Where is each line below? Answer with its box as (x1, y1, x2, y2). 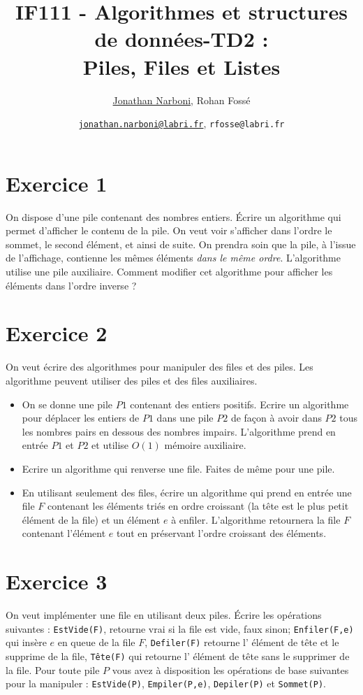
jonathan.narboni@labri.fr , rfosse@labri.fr (78, 116, 285, 131)
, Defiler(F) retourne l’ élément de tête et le (145, 635, 339, 650)
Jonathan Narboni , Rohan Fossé (112, 92, 251, 107)
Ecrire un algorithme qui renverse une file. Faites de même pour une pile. (22, 461, 335, 475)
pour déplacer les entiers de (22, 410, 140, 425)
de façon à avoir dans (230, 410, 322, 425)
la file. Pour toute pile (6, 662, 100, 677)
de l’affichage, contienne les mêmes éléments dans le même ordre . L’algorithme (6, 250, 341, 265)
